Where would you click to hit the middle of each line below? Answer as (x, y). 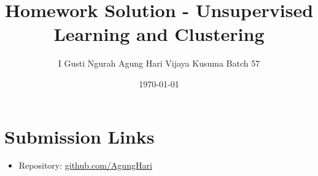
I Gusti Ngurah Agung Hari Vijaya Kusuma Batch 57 (159, 63)
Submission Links (79, 136)
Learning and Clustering (159, 34)
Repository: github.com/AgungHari (85, 165)
